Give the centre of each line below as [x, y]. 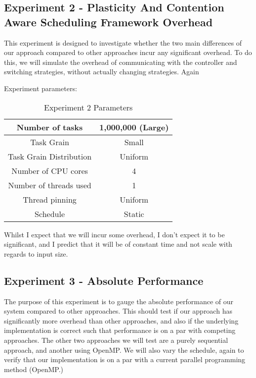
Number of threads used [50, 185]
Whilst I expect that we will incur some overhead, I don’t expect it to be [114, 234]
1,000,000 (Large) [134, 127]
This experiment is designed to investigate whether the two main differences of [123, 42]
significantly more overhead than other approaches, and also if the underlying [121, 320]
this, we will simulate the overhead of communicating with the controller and [121, 62]
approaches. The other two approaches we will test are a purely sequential [116, 340]
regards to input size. [36, 253]
